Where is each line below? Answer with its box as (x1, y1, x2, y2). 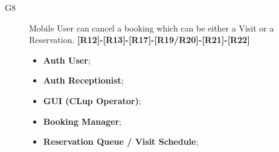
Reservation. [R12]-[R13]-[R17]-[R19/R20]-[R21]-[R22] (29, 33, 250, 46)
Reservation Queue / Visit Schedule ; (43, 135, 199, 148)
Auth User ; (43, 53, 91, 66)
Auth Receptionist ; (43, 74, 124, 87)
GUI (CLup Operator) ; (43, 94, 141, 107)
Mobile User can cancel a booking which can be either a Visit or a (29, 21, 274, 34)
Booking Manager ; (43, 114, 121, 127)
